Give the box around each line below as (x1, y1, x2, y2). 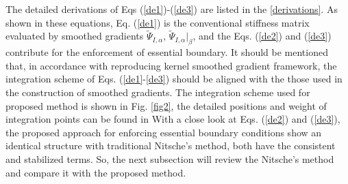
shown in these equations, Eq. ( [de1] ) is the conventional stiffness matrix (5, 15, 310, 29)
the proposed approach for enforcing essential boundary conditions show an (5, 125, 322, 139)
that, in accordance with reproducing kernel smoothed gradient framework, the (5, 58, 337, 72)
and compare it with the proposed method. (5, 165, 186, 179)
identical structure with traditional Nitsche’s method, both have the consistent (5, 138, 336, 153)
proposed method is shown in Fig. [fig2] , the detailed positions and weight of (5, 98, 327, 112)
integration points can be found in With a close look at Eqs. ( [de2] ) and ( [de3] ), (5, 112, 340, 126)
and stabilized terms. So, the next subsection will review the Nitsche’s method (5, 151, 334, 166)
